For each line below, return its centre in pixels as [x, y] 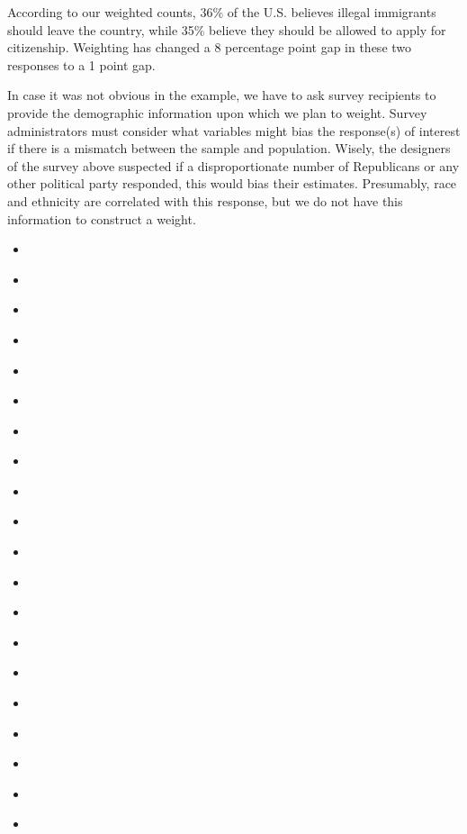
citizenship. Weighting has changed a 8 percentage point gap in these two [210, 47]
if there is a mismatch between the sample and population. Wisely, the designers [229, 148]
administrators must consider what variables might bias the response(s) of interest [234, 130]
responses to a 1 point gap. [81, 64]
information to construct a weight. [102, 218]
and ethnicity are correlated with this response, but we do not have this [205, 200]
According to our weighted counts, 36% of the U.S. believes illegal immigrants [222, 12]
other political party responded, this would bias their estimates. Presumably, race [232, 183]
